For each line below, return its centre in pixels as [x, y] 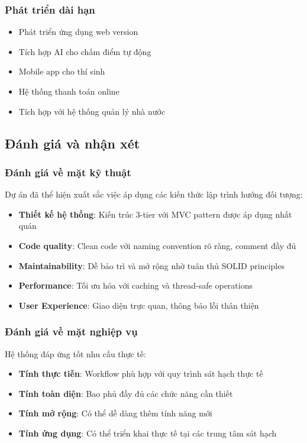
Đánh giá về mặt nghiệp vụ [71, 332]
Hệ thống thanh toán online [69, 91]
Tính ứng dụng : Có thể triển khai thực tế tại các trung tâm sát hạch [148, 433]
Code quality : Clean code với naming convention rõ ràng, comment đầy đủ [157, 245]
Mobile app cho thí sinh [62, 71]
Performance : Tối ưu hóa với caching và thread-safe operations [135, 285]
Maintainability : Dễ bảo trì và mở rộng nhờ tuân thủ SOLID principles [151, 265]
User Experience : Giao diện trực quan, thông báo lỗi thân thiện [139, 305]
